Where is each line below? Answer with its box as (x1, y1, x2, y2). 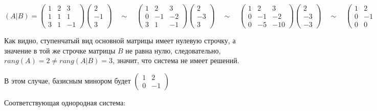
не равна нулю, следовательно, (125, 45, 221, 55)
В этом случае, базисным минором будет (4, 75, 131, 86)
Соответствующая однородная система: (4, 97, 126, 107)
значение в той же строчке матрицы (4, 45, 116, 55)
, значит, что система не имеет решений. (113, 55, 239, 66)
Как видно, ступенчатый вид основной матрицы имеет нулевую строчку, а (4, 35, 236, 46)
